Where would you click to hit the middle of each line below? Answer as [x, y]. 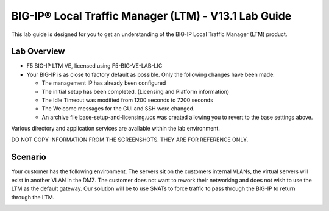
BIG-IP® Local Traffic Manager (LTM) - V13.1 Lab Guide [151, 16]
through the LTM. [33, 197]
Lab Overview [38, 52]
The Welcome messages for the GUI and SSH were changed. [118, 109]
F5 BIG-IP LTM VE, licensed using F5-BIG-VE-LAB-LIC [94, 66]
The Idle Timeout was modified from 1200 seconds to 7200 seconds [127, 100]
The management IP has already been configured [104, 83]
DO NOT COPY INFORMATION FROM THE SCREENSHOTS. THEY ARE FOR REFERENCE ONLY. [130, 140]
